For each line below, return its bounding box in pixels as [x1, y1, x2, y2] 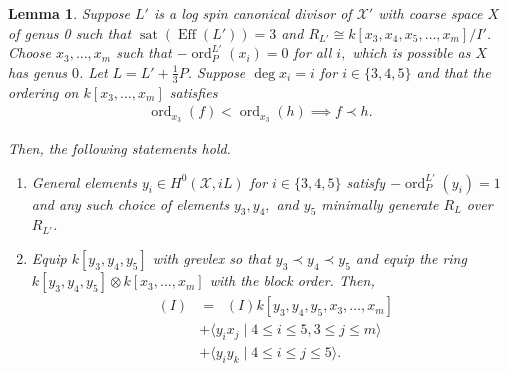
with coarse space [378, 3, 483, 23]
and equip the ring [355, 248, 467, 269]
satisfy [346, 171, 386, 192]
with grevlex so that [152, 248, 271, 269]
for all [293, 42, 332, 63]
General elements [31, 171, 137, 192]
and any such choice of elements [31, 193, 229, 214]
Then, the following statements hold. [8, 138, 231, 159]
